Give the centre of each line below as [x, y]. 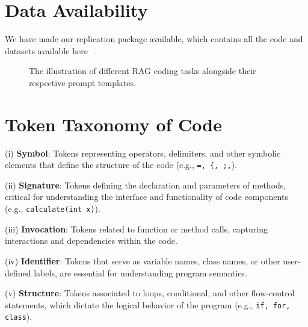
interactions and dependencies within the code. [91, 241]
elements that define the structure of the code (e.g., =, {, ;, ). [121, 165]
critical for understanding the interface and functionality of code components [146, 197]
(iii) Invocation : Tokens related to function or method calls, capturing [136, 229]
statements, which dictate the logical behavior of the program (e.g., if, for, [148, 304]
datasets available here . [51, 50]
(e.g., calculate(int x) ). [53, 209]
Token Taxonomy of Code [113, 124]
